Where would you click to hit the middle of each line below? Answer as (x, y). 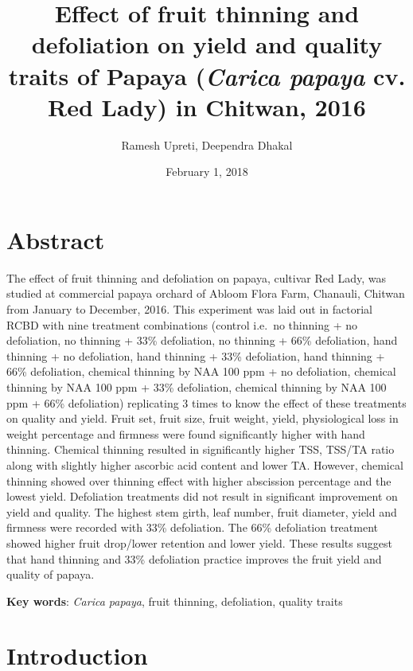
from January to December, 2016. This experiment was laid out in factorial (190, 309)
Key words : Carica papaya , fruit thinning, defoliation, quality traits (175, 601)
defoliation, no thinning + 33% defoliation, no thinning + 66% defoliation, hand (202, 340)
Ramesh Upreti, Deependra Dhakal (207, 144)
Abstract (56, 239)
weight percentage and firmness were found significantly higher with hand (186, 433)
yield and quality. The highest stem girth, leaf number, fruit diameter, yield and (202, 511)
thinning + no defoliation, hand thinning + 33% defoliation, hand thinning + (196, 355)
